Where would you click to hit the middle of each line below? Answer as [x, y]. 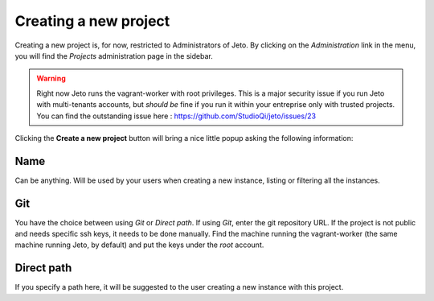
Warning [51, 78]
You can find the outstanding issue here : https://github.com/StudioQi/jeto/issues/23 [176, 116]
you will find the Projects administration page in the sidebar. [114, 56]
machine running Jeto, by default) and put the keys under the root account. [139, 245]
